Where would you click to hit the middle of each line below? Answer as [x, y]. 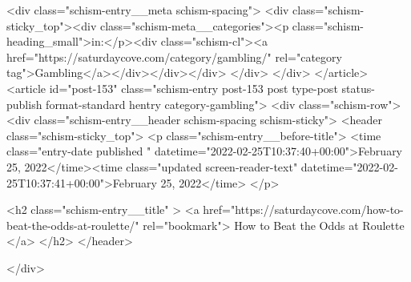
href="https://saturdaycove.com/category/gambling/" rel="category [174, 56]
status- [358, 88]
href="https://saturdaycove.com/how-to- [303, 209]
